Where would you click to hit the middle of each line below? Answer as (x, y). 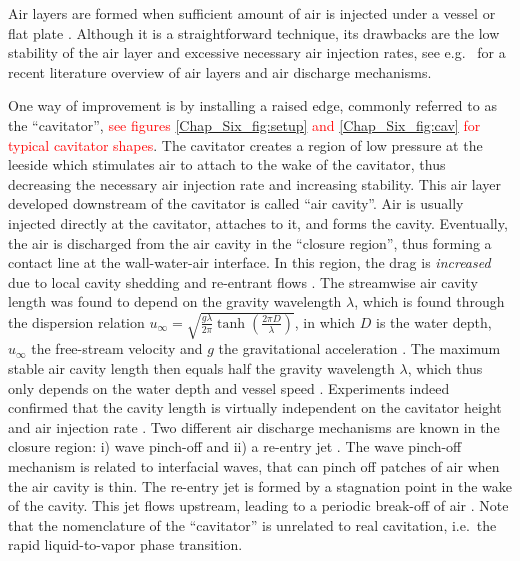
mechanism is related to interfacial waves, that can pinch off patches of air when (254, 466)
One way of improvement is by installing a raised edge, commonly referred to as (252, 105)
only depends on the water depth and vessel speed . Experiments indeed (229, 387)
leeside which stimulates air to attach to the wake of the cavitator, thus (227, 164)
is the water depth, (434, 321)
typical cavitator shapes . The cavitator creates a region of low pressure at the (245, 144)
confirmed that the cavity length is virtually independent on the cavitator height (255, 407)
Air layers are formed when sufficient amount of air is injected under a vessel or (252, 13)
